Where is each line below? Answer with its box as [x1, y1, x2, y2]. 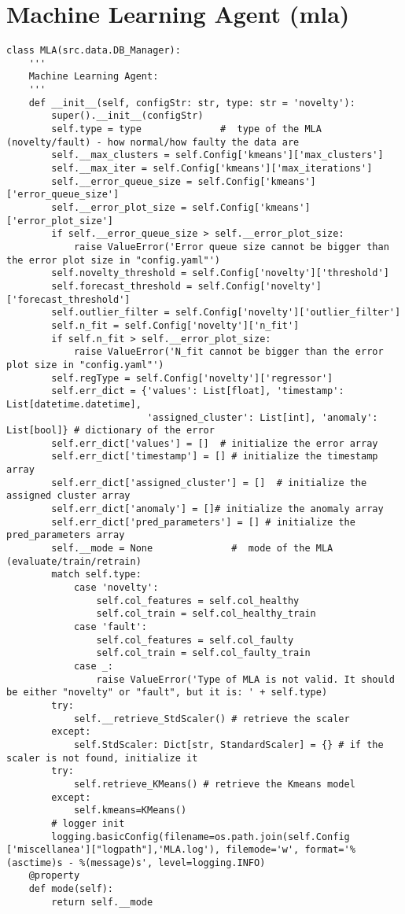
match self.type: [51, 569, 142, 580]
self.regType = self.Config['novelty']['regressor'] [51, 372, 333, 384]
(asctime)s [6, 857, 63, 868]
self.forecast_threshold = [51, 280, 193, 292]
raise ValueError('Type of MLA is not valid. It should [96, 673, 395, 685]
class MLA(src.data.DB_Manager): [6, 45, 181, 57]
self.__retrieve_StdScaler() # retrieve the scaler [73, 713, 350, 724]
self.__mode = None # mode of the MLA [51, 543, 333, 555]
